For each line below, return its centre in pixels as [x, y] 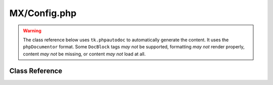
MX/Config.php [43, 13]
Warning [32, 31]
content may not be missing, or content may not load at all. [84, 54]
